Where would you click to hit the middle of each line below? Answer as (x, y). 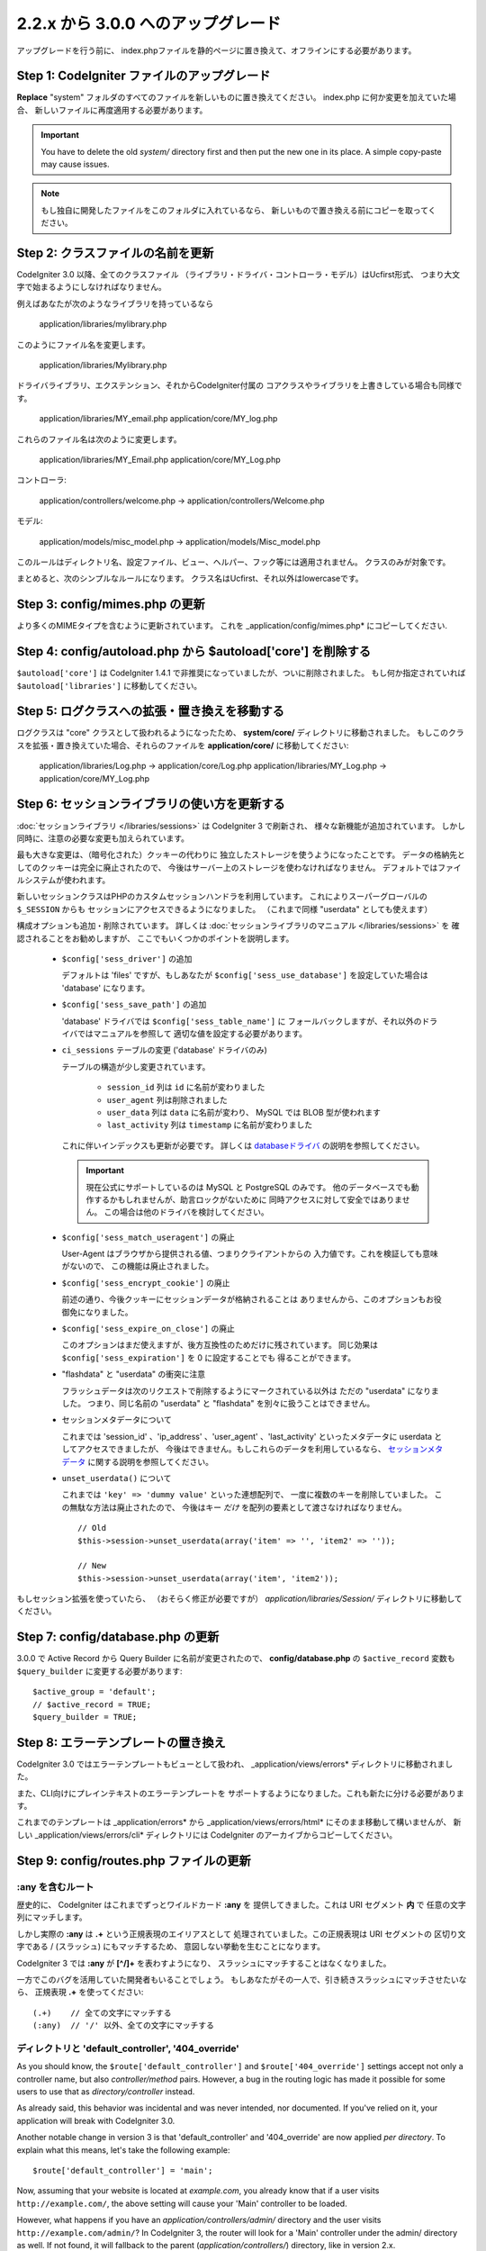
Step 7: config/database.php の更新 (118, 1637)
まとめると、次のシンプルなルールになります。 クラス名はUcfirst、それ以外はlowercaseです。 (190, 579)
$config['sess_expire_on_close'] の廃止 (148, 1329)
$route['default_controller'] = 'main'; (123, 2170)
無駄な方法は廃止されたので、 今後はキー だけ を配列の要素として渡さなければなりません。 (238, 1507)
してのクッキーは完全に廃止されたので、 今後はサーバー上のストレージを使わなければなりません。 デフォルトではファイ (239, 867)
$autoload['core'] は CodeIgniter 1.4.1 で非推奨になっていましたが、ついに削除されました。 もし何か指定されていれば (241, 673)
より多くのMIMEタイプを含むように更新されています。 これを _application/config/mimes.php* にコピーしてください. (232, 626)
